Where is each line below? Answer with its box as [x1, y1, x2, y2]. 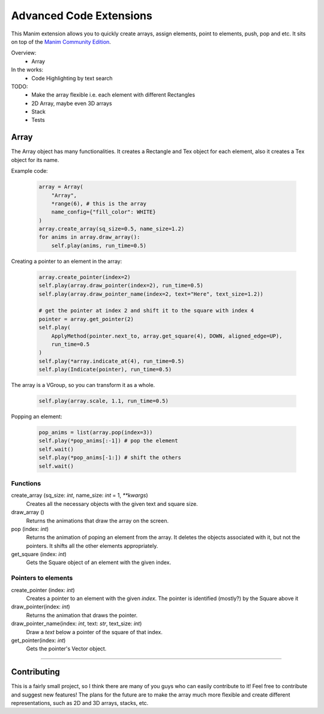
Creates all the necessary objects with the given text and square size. [26, 500, 198, 507]
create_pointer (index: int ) [11, 586, 75, 593]
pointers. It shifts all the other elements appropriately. [26, 542, 158, 549]
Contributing [11, 667, 60, 677]
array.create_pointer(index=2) [38, 274, 131, 280]
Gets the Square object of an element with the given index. [26, 559, 172, 566]
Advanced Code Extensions [11, 9, 152, 22]
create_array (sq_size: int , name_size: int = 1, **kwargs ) [11, 492, 148, 499]
